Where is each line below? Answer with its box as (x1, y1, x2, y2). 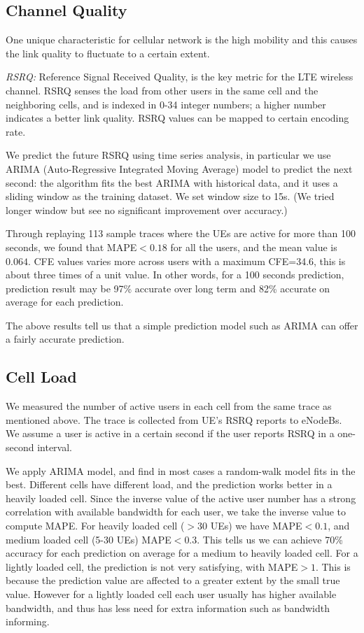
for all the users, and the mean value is (170, 239, 337, 254)
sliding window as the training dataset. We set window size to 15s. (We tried (6, 189, 335, 204)
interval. (37, 440, 73, 455)
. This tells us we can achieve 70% (197, 532, 343, 546)
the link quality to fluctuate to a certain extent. (6, 45, 210, 60)
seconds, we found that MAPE (6, 239, 137, 254)
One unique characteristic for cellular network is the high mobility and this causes (6, 32, 358, 47)
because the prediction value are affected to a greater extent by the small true (6, 573, 340, 588)
